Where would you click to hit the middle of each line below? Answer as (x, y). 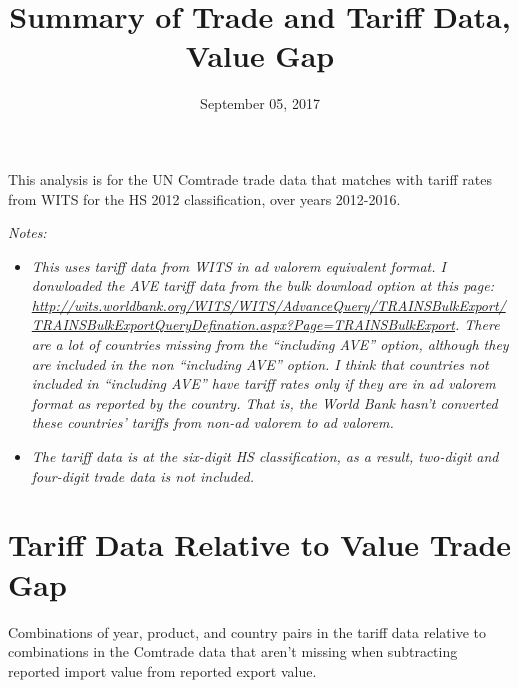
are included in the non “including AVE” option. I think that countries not (260, 363)
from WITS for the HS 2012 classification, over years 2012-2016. (204, 198)
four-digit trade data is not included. (143, 475)
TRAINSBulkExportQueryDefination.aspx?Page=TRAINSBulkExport (243, 324)
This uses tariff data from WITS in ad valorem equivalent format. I (238, 265)
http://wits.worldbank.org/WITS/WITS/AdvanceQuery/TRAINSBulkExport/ (268, 304)
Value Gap (260, 55)
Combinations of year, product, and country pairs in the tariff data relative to (247, 631)
